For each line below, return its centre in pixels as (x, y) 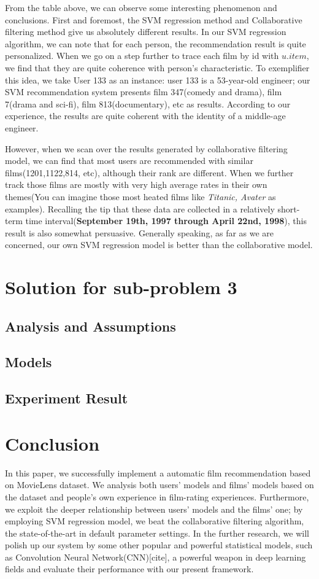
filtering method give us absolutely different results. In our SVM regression (146, 32)
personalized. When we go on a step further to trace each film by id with (142, 56)
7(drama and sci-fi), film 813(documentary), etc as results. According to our (148, 103)
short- (289, 208)
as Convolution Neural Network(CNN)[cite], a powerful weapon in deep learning (156, 557)
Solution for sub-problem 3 (121, 287)
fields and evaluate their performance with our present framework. (129, 569)
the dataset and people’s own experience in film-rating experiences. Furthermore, (157, 496)
